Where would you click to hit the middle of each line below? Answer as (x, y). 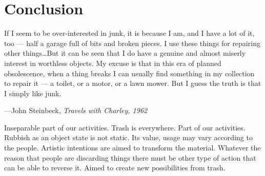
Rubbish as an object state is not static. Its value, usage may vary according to (128, 137)
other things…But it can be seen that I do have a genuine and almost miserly (125, 53)
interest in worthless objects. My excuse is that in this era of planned (113, 63)
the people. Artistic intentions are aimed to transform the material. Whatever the (132, 148)
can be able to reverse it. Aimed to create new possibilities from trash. (115, 168)
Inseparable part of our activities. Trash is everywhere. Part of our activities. (125, 127)
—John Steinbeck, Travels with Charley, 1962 (76, 110)
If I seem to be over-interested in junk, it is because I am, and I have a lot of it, (129, 33)
